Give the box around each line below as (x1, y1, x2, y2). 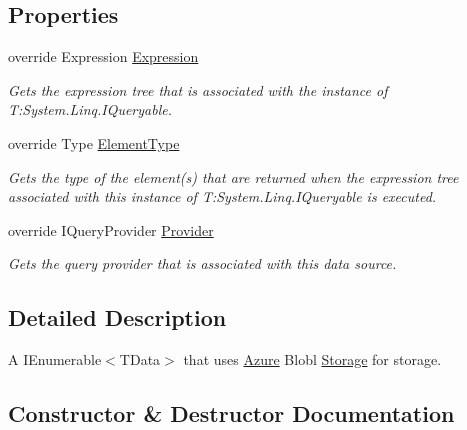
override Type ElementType (8, 132, 180, 153)
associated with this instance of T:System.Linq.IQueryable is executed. (8, 186, 437, 207)
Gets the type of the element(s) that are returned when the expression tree (8, 166, 459, 187)
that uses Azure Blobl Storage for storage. (183, 349, 442, 370)
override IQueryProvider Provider (8, 219, 214, 240)
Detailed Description (8, 302, 227, 333)
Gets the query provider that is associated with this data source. (8, 253, 397, 274)
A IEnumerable (8, 349, 102, 370)
